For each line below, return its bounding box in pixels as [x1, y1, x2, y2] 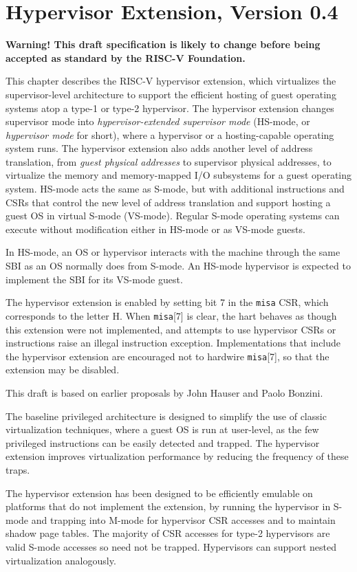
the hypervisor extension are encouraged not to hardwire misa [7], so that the [6, 349, 329, 363]
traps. [6, 462, 30, 476]
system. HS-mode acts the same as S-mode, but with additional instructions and [6, 181, 345, 196]
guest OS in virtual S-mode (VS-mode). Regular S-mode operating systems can [6, 208, 340, 223]
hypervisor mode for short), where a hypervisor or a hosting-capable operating [6, 127, 334, 142]
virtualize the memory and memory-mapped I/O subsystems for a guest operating [6, 168, 352, 182]
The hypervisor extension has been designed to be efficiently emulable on [6, 485, 313, 500]
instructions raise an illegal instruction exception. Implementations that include [6, 335, 341, 350]
